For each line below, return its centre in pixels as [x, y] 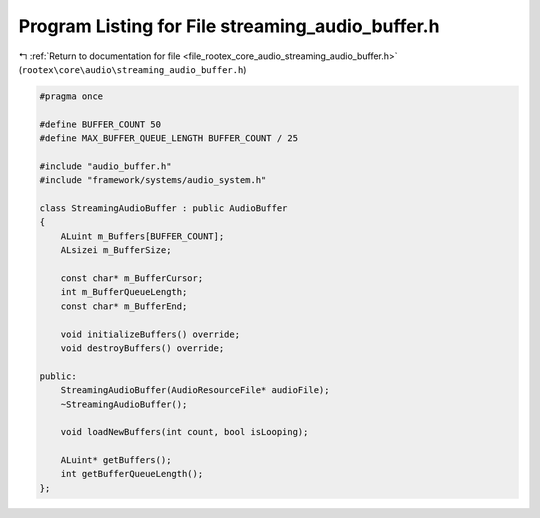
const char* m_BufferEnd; [124, 306]
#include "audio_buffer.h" [105, 166]
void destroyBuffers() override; [142, 348]
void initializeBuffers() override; [150, 334]
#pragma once [71, 96]
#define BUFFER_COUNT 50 [100, 124]
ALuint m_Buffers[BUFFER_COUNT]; [142, 236]
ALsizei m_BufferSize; [116, 250]
